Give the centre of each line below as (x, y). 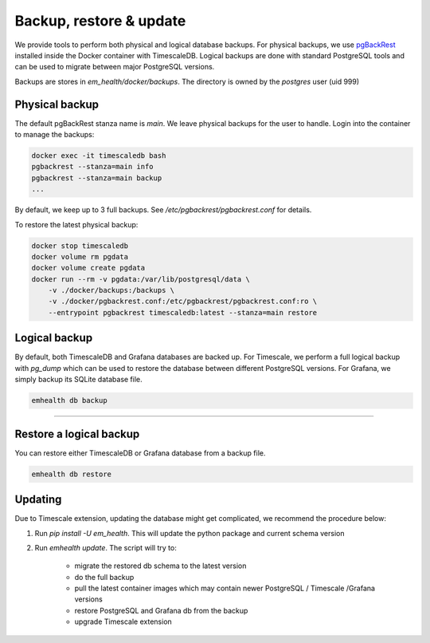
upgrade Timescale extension (123, 621)
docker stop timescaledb (80, 246)
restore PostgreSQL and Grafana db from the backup (161, 610)
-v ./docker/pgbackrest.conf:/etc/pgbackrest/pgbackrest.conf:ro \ (183, 302)
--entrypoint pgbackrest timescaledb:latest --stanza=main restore (183, 312)
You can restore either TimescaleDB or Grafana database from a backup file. (140, 453)
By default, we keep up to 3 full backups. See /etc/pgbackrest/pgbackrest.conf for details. (163, 210)
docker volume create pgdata (88, 268)
